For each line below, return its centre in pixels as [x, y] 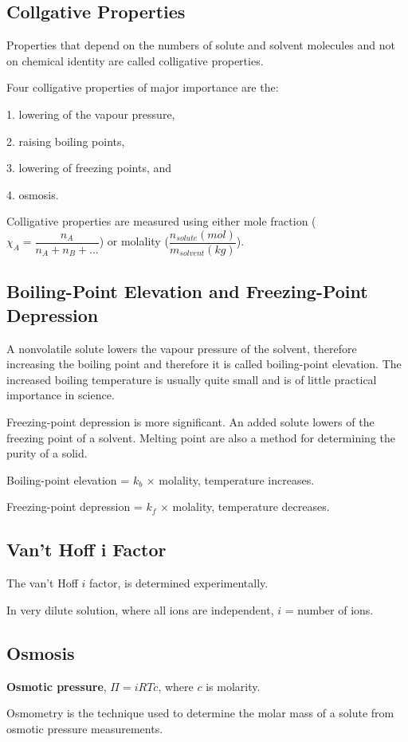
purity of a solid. [47, 453]
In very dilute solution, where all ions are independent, [140, 609]
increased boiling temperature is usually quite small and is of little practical [192, 379]
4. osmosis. [33, 194]
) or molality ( [134, 241]
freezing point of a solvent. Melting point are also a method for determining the [201, 437]
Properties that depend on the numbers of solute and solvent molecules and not [201, 45]
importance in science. [61, 395]
